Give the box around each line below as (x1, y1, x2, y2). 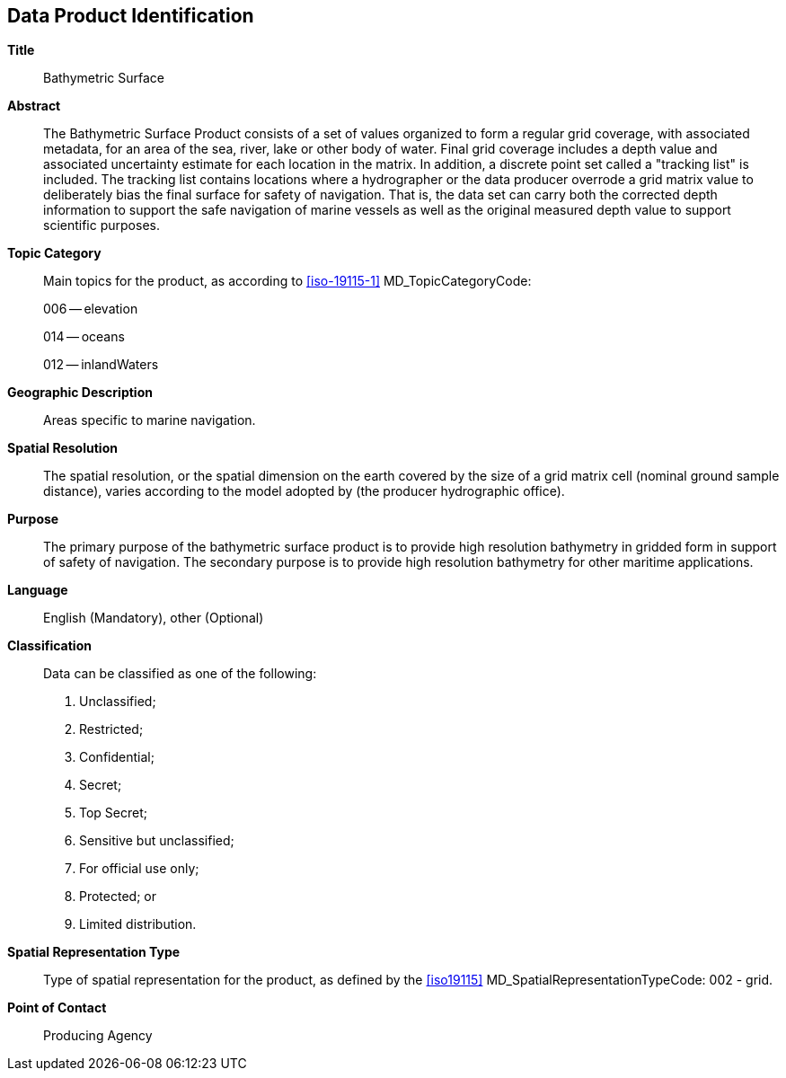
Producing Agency (43, 1028, 153, 1044)
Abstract (7, 98, 61, 114)
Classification (7, 638, 92, 654)
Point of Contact (7, 1000, 107, 1016)
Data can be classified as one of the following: (43, 666, 317, 682)
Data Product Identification (7, 4, 254, 27)
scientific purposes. (43, 217, 160, 234)
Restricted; (79, 721, 144, 738)
